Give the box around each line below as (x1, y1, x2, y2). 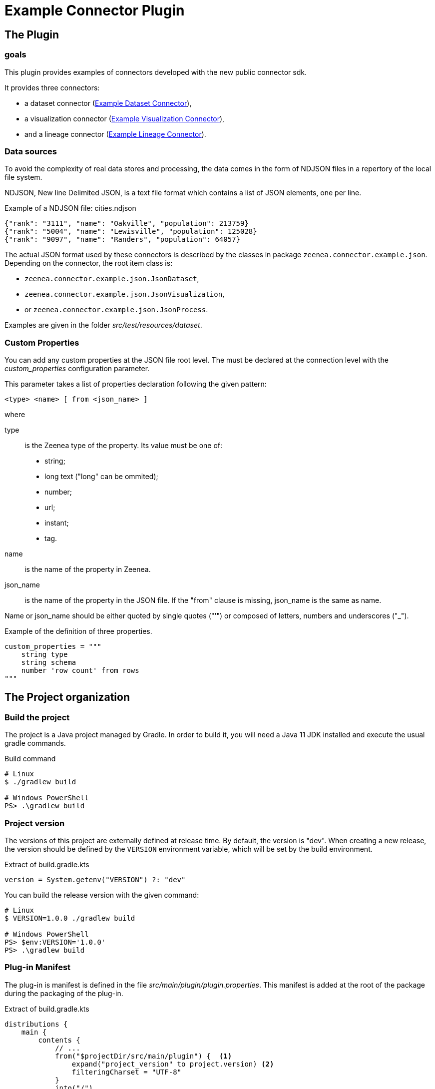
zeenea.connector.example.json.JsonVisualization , (24, 290, 225, 299)
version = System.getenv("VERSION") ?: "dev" (4, 876, 186, 884)
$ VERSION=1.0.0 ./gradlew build (4, 914, 135, 923)
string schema (21, 658, 76, 667)
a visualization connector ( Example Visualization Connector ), (24, 114, 225, 123)
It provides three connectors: (4, 83, 100, 92)
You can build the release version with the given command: (4, 891, 199, 900)
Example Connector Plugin (4, 2, 185, 19)
